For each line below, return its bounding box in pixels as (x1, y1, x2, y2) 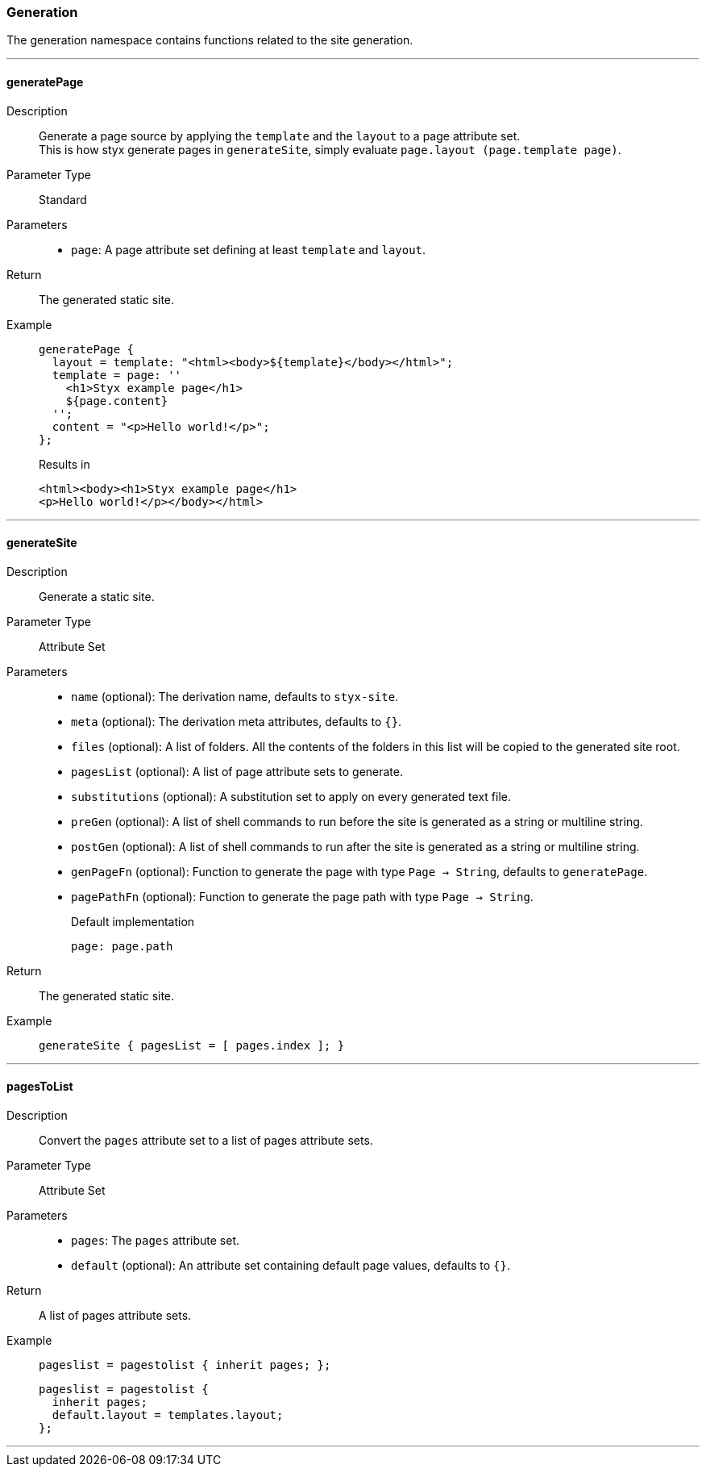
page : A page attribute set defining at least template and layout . (71, 242, 426, 257)
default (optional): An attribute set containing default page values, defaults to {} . (71, 1258, 510, 1273)
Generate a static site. (39, 589, 155, 603)
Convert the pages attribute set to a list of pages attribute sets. (39, 1133, 373, 1148)
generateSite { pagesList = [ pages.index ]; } (39, 1038, 345, 1052)
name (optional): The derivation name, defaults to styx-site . (71, 689, 399, 703)
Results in (39, 457, 90, 471)
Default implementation (71, 914, 195, 928)
